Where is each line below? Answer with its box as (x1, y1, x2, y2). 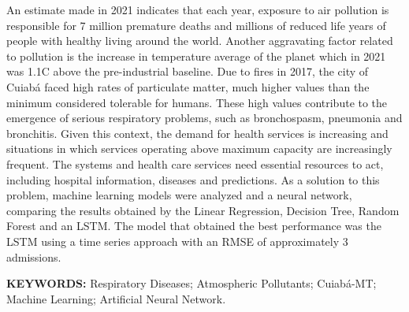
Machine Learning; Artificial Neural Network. (6, 290, 226, 306)
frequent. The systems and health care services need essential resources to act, (6, 155, 384, 172)
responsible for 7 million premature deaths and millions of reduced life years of (6, 17, 386, 33)
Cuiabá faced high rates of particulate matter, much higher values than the (6, 78, 370, 95)
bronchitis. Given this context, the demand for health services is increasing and (6, 124, 389, 141)
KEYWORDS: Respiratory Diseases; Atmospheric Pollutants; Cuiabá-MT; (6, 275, 377, 292)
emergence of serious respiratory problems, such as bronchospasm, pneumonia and (6, 110, 403, 126)
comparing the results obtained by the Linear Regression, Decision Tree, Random (6, 202, 400, 218)
